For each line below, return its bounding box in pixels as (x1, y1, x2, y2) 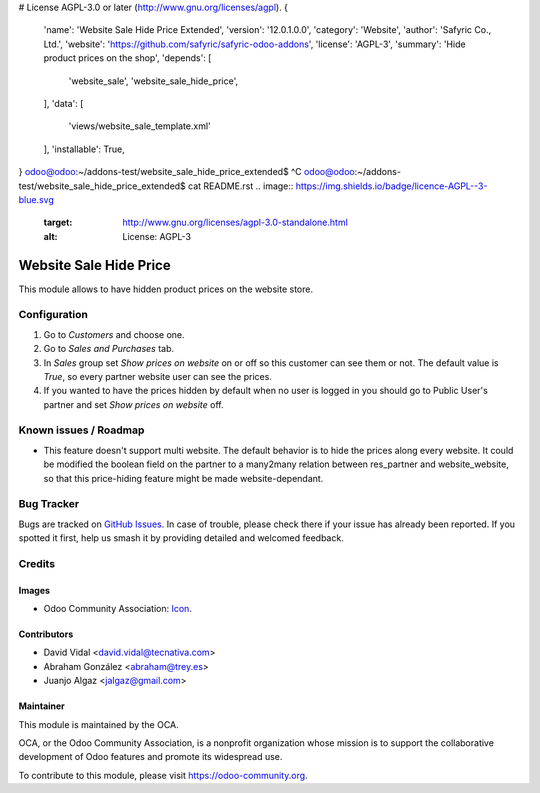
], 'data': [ (43, 97, 84, 109)
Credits (18, 556, 55, 570)
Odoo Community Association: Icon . (43, 603, 192, 615)
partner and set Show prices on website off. (43, 398, 224, 410)
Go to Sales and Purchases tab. (43, 343, 175, 355)
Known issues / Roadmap (18, 423, 145, 437)
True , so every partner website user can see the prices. (43, 370, 272, 382)
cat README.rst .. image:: (188, 180, 294, 192)
